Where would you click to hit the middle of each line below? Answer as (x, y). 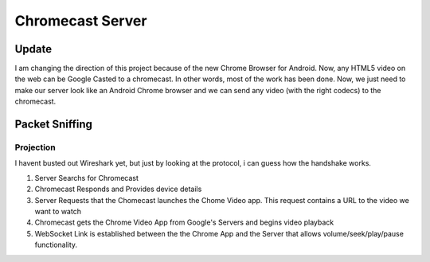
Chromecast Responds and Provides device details (118, 189)
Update (33, 49)
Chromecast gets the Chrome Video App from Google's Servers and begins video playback (184, 222)
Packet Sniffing (54, 125)
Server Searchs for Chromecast (87, 178)
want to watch (58, 211)
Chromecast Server (81, 21)
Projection (35, 147)
